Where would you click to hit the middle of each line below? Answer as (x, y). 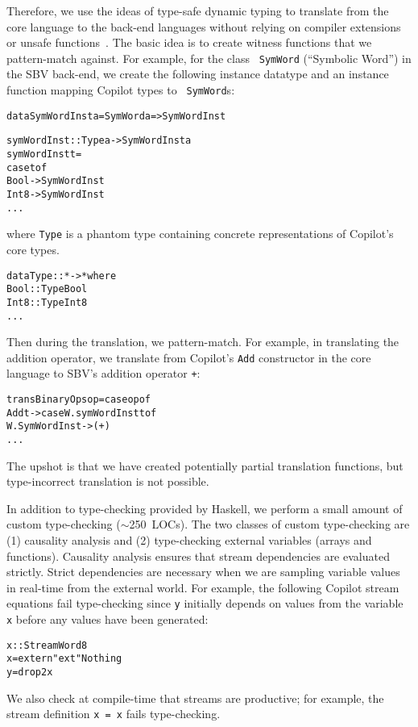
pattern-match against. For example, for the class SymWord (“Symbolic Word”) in (209, 58)
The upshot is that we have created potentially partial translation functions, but (205, 465)
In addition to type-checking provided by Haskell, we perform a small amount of (205, 508)
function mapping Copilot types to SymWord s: (121, 90)
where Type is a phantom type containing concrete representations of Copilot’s (200, 234)
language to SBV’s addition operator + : (103, 373)
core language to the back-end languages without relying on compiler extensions (204, 26)
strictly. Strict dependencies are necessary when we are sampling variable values (203, 572)
